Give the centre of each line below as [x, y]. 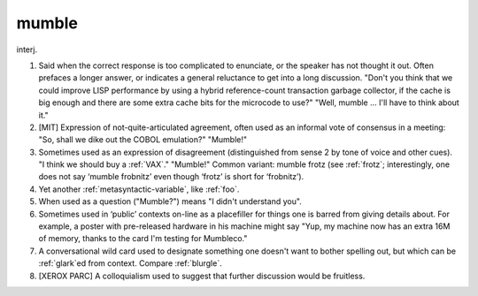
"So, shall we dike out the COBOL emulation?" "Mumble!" [143, 140]
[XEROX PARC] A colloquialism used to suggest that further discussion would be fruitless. [202, 276]
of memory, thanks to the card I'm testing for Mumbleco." [143, 239]
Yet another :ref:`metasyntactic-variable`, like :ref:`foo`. [139, 189]
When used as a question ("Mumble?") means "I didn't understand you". [170, 201]
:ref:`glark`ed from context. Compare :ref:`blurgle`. [130, 263]
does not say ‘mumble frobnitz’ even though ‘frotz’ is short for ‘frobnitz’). [171, 177]
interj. [27, 49]
